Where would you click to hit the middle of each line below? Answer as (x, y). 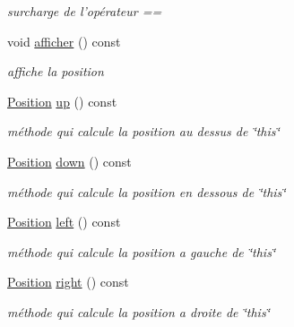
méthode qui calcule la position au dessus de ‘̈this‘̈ (143, 131)
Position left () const (64, 222)
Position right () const (68, 282)
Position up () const (62, 101)
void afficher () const (64, 41)
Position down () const (69, 161)
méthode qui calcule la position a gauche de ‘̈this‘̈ (142, 251)
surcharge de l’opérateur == (85, 11)
